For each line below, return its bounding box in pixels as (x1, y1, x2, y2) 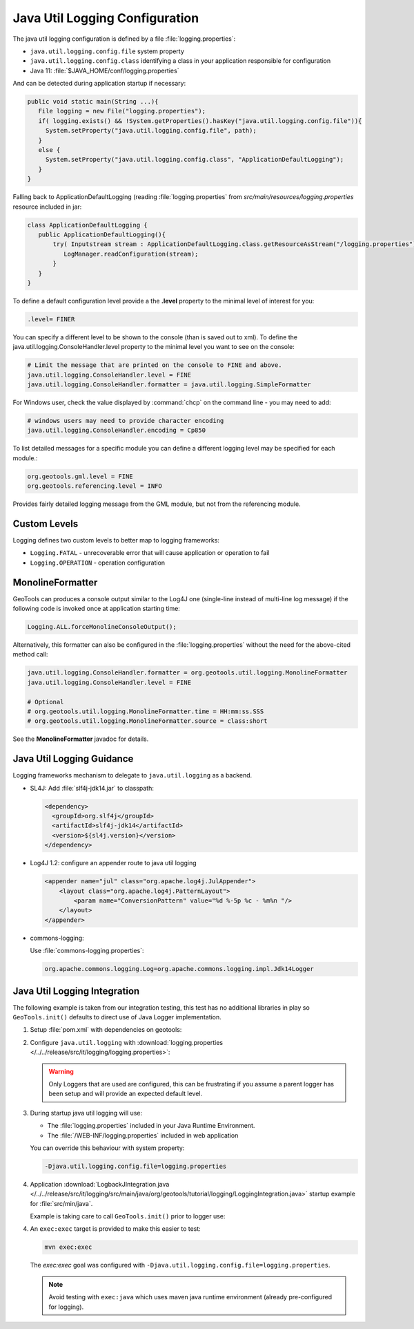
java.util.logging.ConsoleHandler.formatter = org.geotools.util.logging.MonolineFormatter (27, 669, 348, 677)
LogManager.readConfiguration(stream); (63, 249, 199, 258)
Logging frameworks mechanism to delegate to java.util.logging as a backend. (12, 771, 253, 780)
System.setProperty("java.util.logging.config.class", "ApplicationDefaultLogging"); (45, 155, 344, 164)
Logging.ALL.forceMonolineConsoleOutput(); (27, 623, 177, 631)
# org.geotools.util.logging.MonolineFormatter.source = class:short (27, 717, 268, 725)
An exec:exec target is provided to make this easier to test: (30, 1225, 201, 1233)
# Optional (27, 698, 64, 706)
